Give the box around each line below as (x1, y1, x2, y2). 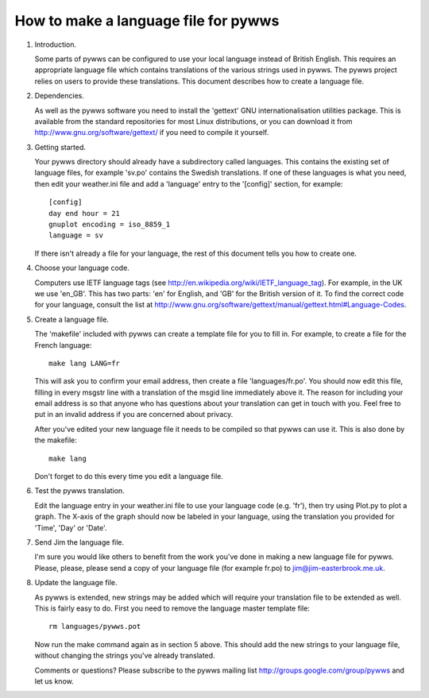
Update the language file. (34, 578, 118, 588)
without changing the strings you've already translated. (34, 651, 215, 661)
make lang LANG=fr (48, 358, 121, 368)
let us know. (34, 676, 75, 686)
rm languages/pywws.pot (48, 622, 141, 631)
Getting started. (34, 142, 87, 152)
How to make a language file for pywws (14, 12, 280, 29)
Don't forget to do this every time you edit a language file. (34, 472, 224, 481)
